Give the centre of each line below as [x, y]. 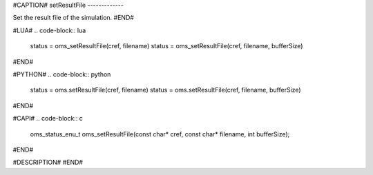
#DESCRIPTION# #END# [48, 163]
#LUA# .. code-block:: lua [49, 30]
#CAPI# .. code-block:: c [48, 119]
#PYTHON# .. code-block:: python [62, 74]
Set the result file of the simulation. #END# [74, 18]
